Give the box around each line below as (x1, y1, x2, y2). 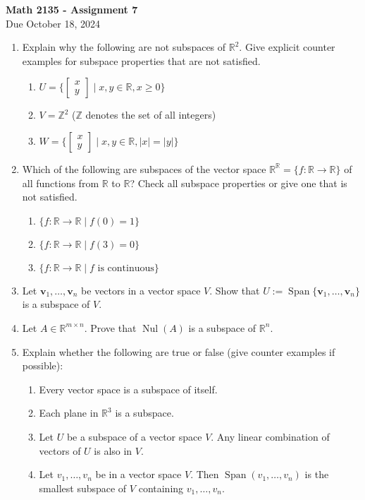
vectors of (39, 443, 81, 458)
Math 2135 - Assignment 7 (6, 2, 138, 16)
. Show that (209, 282, 260, 297)
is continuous (97, 263, 154, 273)
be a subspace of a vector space (66, 429, 202, 444)
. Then (190, 467, 219, 482)
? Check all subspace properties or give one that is (130, 175, 347, 190)
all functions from (22, 175, 99, 190)
